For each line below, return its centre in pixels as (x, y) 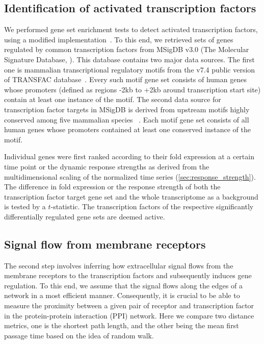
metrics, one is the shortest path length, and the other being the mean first (122, 325)
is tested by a (25, 206)
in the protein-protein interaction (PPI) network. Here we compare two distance (129, 315)
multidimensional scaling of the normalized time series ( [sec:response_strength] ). (130, 176)
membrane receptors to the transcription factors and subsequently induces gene (128, 275)
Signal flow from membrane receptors (105, 244)
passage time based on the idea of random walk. (79, 335)
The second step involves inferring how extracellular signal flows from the (119, 265)
